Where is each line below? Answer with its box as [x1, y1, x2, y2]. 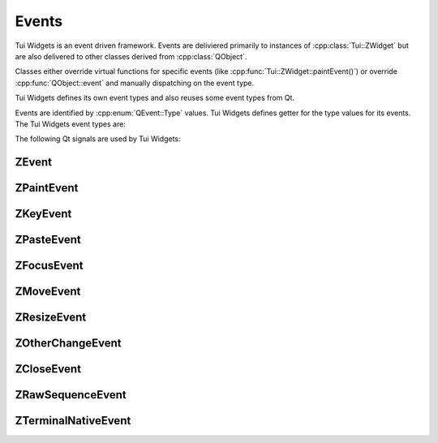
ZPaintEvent [15, 181, 79, 195]
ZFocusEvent [15, 259, 84, 273]
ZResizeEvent [15, 311, 87, 325]
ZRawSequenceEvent [15, 388, 127, 402]
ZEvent [15, 155, 53, 170]
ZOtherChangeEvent [15, 337, 122, 351]
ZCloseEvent [15, 362, 81, 376]
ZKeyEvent [15, 207, 72, 221]
